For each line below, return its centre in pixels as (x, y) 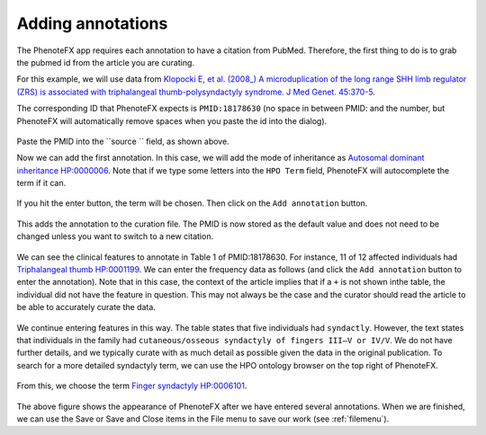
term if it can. (41, 183)
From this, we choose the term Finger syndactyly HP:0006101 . (132, 386)
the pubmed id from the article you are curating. (106, 62)
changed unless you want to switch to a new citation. (115, 236)
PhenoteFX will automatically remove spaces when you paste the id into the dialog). (172, 120)
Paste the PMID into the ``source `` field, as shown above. (123, 141)
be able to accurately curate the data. (86, 307)
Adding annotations (92, 23)
